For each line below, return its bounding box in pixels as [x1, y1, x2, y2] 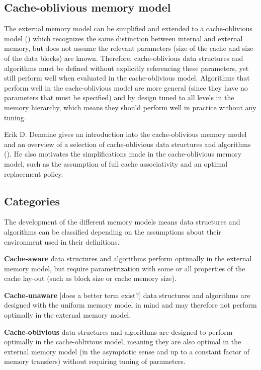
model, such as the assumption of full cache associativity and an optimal [4, 158, 228, 169]
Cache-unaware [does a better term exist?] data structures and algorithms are [4, 289, 250, 300]
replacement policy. [4, 168, 63, 179]
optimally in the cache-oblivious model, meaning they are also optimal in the [4, 336, 241, 347]
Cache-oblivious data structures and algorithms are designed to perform [4, 326, 233, 337]
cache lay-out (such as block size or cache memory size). [4, 273, 177, 283]
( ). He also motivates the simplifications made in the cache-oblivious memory [4, 149, 242, 159]
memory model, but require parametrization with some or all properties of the [4, 263, 245, 273]
